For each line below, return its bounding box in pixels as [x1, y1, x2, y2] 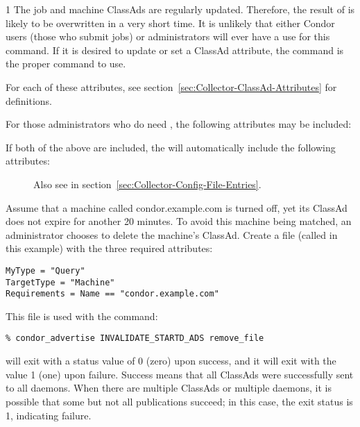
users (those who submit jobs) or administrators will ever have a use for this [6, 29, 330, 44]
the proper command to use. [6, 56, 126, 71]
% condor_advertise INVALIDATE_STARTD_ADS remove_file [6, 333, 264, 344]
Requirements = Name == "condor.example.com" [6, 289, 219, 299]
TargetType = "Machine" [6, 277, 115, 287]
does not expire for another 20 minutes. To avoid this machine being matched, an [6, 214, 352, 228]
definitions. [6, 93, 52, 108]
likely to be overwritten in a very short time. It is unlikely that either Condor [6, 15, 335, 30]
